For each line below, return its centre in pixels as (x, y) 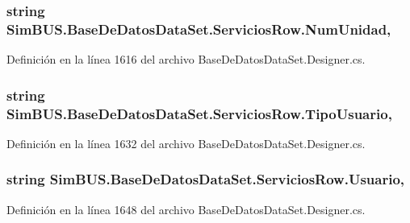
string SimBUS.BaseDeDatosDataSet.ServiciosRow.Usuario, (206, 179)
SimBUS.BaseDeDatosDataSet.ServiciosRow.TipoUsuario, (199, 113)
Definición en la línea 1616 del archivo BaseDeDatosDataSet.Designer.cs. (186, 59)
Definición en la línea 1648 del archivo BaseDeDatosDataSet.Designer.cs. (186, 209)
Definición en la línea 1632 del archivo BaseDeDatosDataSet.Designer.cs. (186, 143)
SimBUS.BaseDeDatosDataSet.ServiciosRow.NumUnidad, (199, 29)
